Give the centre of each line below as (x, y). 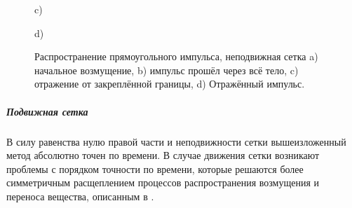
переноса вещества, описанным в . (80, 196)
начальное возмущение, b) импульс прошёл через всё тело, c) (167, 70)
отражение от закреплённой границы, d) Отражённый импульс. (170, 84)
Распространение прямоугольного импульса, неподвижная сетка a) (176, 56)
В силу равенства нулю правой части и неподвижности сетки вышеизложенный (176, 141)
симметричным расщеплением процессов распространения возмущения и (163, 182)
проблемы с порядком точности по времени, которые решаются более (155, 168)
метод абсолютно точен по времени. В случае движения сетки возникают (163, 155)
